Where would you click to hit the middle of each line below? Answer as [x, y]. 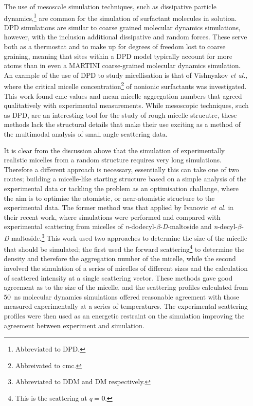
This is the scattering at [51, 398]
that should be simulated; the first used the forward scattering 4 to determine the [124, 248]
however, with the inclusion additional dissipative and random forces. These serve [126, 37]
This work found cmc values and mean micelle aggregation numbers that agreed [123, 96]
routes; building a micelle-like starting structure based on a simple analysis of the [125, 179]
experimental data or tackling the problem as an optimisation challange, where [121, 188]
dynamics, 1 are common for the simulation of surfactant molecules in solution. [120, 17]
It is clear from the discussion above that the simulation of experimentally [114, 150]
